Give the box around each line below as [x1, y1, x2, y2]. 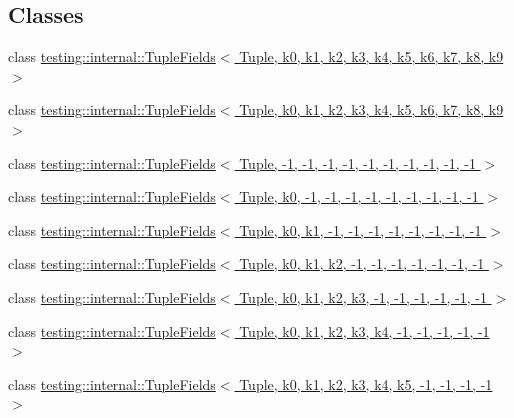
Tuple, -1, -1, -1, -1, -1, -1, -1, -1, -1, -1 [239, 152, 476, 173]
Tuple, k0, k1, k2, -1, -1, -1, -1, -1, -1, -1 [239, 253, 485, 274]
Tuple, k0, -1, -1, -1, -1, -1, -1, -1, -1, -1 [239, 186, 479, 207]
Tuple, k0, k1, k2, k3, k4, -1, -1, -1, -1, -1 [239, 320, 490, 341]
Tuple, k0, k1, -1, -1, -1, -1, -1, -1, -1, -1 [239, 219, 482, 240]
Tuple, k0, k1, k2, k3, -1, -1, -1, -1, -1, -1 [239, 286, 487, 307]
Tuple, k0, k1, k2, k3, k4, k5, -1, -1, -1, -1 [239, 373, 493, 394]
